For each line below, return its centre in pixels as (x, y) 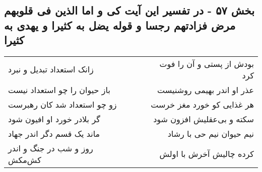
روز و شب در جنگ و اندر (51, 148)
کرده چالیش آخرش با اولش (207, 154)
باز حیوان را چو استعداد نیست (59, 90)
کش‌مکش (25, 159)
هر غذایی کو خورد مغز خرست (202, 104)
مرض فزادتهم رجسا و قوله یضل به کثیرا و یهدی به (120, 25)
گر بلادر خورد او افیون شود (54, 119)
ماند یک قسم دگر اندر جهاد (54, 133)
